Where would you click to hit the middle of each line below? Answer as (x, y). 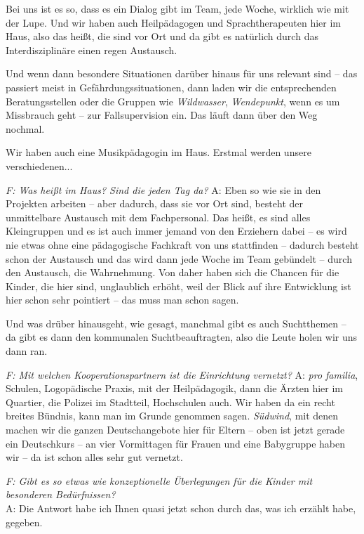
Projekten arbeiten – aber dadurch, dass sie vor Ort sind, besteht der (154, 203)
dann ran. (27, 351)
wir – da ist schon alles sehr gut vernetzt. (94, 457)
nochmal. (25, 128)
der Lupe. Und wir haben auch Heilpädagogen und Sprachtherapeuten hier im (174, 22)
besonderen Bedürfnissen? (61, 494)
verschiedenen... (39, 165)
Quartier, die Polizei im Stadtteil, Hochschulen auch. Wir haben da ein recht (170, 402)
